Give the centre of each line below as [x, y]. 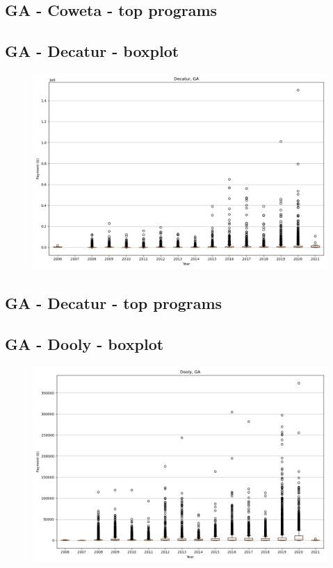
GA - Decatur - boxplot [92, 51]
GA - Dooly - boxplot [84, 344]
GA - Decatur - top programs [114, 303]
